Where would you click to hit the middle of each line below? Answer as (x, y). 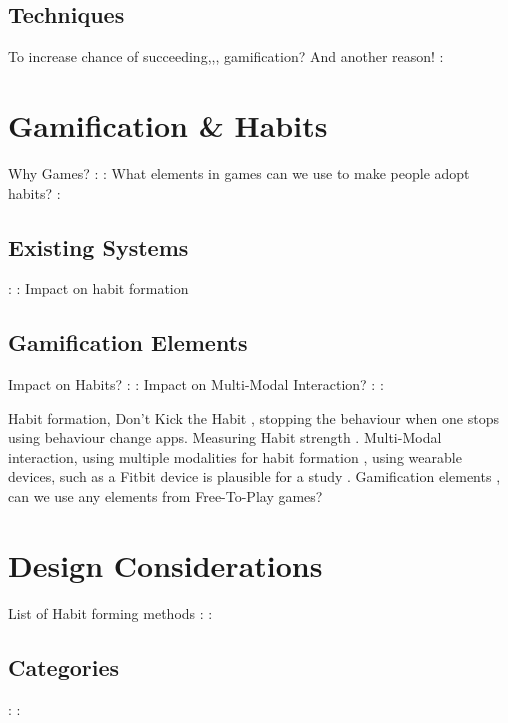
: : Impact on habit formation (98, 288)
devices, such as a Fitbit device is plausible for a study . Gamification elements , (254, 476)
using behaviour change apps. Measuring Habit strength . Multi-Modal (225, 437)
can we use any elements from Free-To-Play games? (165, 496)
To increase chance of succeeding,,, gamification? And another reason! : (226, 56)
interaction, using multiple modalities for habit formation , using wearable (235, 456)
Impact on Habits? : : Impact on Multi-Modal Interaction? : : (196, 384)
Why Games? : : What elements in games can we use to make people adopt (239, 172)
